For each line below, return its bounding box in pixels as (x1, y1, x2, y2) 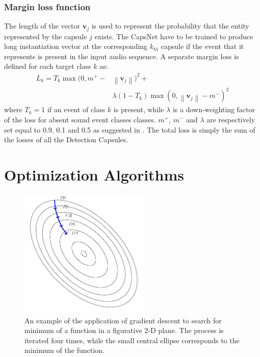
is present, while (113, 104, 164, 115)
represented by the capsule (4, 31, 87, 41)
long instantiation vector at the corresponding (4, 41, 148, 52)
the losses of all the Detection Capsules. (4, 134, 128, 145)
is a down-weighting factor (172, 104, 255, 115)
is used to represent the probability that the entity (91, 20, 249, 31)
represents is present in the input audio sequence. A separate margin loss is (4, 50, 239, 61)
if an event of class (47, 104, 106, 115)
